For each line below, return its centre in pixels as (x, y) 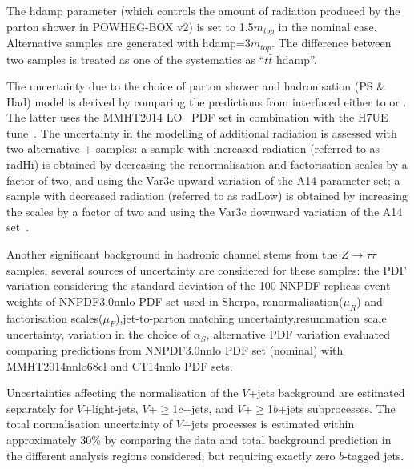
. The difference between (332, 43)
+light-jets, (111, 408)
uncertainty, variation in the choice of (98, 334)
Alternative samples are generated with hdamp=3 (129, 43)
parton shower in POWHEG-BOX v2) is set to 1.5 (130, 26)
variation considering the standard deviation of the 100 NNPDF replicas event (199, 285)
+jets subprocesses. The (337, 408)
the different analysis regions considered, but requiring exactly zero (171, 455)
